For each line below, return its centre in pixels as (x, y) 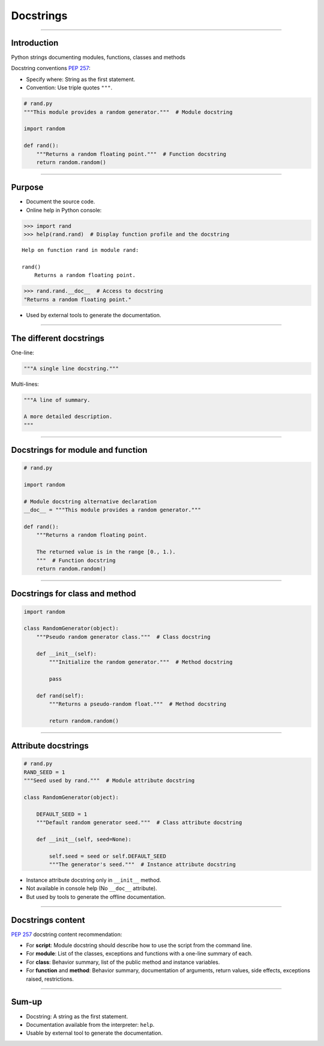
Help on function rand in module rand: (80, 250)
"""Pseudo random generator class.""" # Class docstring (123, 637)
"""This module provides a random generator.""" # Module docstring (128, 112)
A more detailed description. (68, 417)
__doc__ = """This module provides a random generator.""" (112, 510)
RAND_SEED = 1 (44, 772)
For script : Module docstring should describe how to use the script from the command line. (139, 945)
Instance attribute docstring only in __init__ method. (94, 880)
